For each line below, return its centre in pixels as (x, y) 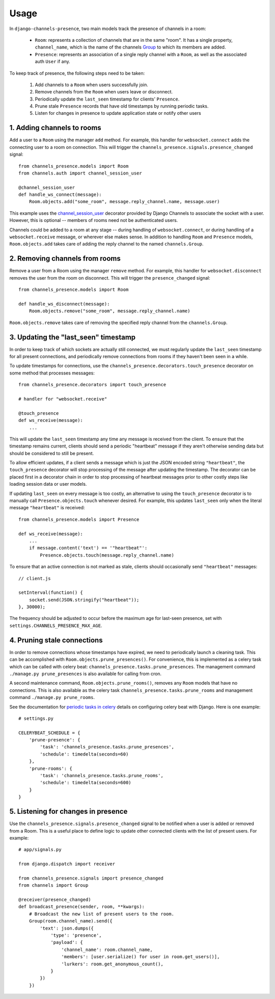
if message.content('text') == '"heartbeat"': (88, 548)
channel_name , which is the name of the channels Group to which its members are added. (130, 47)
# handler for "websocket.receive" (63, 399)
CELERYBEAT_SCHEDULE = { (49, 733)
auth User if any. (53, 62)
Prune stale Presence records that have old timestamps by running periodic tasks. (122, 106)
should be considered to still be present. (52, 453)
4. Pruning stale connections (56, 640)
